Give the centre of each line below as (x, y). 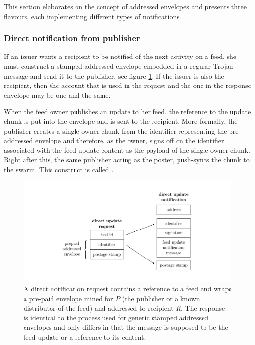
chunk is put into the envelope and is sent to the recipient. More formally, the (121, 121)
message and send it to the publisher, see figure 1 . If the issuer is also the (114, 75)
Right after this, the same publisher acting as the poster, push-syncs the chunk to (127, 159)
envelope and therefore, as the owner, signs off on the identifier (129, 140)
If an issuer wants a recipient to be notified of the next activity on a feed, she (120, 56)
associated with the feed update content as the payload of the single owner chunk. (127, 150)
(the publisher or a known (161, 298)
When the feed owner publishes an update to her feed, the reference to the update (127, 111)
